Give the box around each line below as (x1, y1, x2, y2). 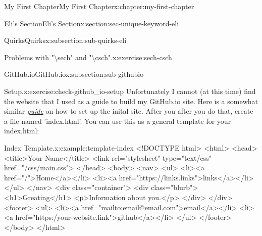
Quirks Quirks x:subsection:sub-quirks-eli (4, 35, 127, 45)
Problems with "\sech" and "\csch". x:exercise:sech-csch (4, 52, 172, 62)
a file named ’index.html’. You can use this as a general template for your (4, 115, 231, 126)
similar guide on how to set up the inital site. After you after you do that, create (4, 106, 253, 116)
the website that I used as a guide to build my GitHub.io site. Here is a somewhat (4, 96, 258, 106)
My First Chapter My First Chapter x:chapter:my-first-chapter (4, 1, 194, 11)
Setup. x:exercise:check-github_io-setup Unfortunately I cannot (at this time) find (4, 85, 256, 96)
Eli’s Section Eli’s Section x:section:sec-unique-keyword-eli (4, 18, 179, 28)
